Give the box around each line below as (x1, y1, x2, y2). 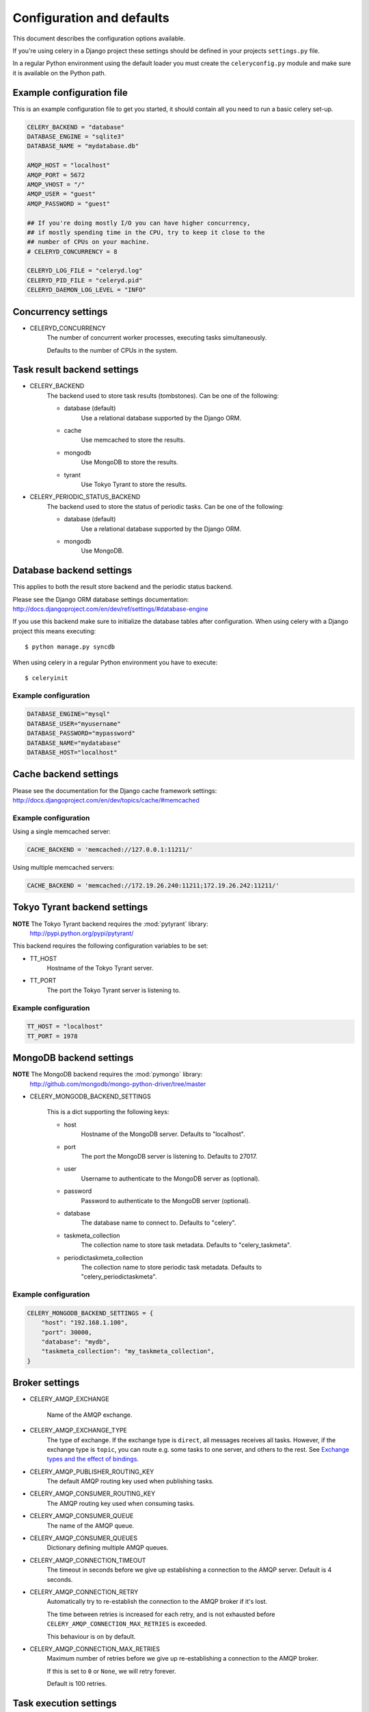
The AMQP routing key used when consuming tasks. (46, 1499, 195, 1507)
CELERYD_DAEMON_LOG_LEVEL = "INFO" (27, 286, 146, 294)
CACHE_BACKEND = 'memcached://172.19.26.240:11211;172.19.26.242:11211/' (27, 882, 279, 890)
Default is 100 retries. (46, 1680, 107, 1688)
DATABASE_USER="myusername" (27, 720, 121, 727)
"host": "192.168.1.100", (41, 1319, 128, 1326)
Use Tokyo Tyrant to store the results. (81, 480, 187, 488)
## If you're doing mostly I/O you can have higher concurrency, (27, 219, 251, 227)
